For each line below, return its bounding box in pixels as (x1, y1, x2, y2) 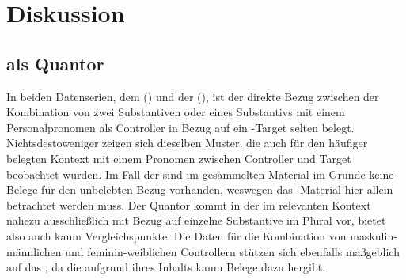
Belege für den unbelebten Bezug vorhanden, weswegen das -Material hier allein (6, 181, 393, 198)
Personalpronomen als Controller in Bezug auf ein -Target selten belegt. (6, 119, 355, 135)
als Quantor (6, 51, 104, 75)
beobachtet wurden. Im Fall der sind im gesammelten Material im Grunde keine (6, 165, 394, 182)
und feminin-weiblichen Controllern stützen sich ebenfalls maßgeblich (65, 243, 400, 259)
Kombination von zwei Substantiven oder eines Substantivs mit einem (6, 104, 345, 120)
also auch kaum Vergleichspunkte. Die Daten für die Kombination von (6, 227, 347, 244)
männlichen (6, 243, 62, 259)
